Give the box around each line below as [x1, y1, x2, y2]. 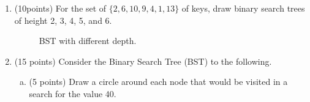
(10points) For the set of [14, 2, 107, 14]
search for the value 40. [29, 87, 116, 100]
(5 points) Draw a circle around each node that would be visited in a [29, 75, 288, 88]
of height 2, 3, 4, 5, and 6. [14, 13, 112, 26]
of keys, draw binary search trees [181, 2, 305, 14]
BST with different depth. [39, 34, 137, 47]
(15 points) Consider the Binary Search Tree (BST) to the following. [14, 54, 272, 67]
